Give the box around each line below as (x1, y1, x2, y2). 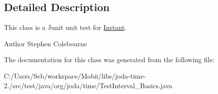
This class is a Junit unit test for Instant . (4, 22, 127, 32)
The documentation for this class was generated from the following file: (4, 54, 215, 65)
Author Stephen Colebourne (4, 38, 87, 48)
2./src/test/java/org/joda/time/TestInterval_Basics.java (4, 80, 172, 90)
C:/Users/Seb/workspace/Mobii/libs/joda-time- (4, 70, 146, 81)
